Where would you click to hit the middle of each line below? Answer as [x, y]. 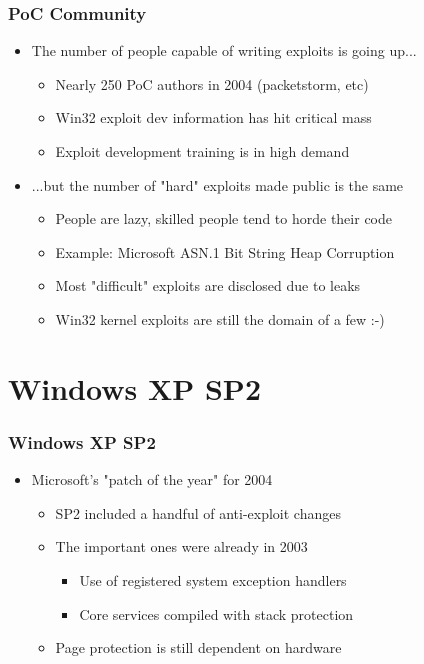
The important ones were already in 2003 [181, 546]
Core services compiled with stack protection [216, 613]
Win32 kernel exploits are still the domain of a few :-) [220, 318]
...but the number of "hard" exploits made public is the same [217, 184]
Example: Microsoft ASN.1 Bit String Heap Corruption [225, 251]
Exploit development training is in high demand [202, 151]
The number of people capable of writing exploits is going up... [224, 50]
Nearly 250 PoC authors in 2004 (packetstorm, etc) [212, 83]
